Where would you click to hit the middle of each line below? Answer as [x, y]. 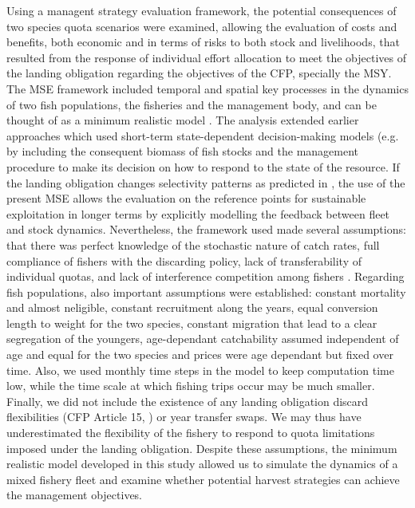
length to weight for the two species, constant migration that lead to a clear [192, 323]
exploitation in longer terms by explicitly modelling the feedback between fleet [198, 213]
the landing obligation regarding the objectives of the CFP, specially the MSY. [199, 73]
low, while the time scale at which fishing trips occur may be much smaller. [191, 386]
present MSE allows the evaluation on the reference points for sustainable [186, 198]
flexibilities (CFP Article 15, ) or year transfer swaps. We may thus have [184, 417]
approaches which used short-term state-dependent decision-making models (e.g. [203, 135]
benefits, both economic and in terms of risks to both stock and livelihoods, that [203, 42]
